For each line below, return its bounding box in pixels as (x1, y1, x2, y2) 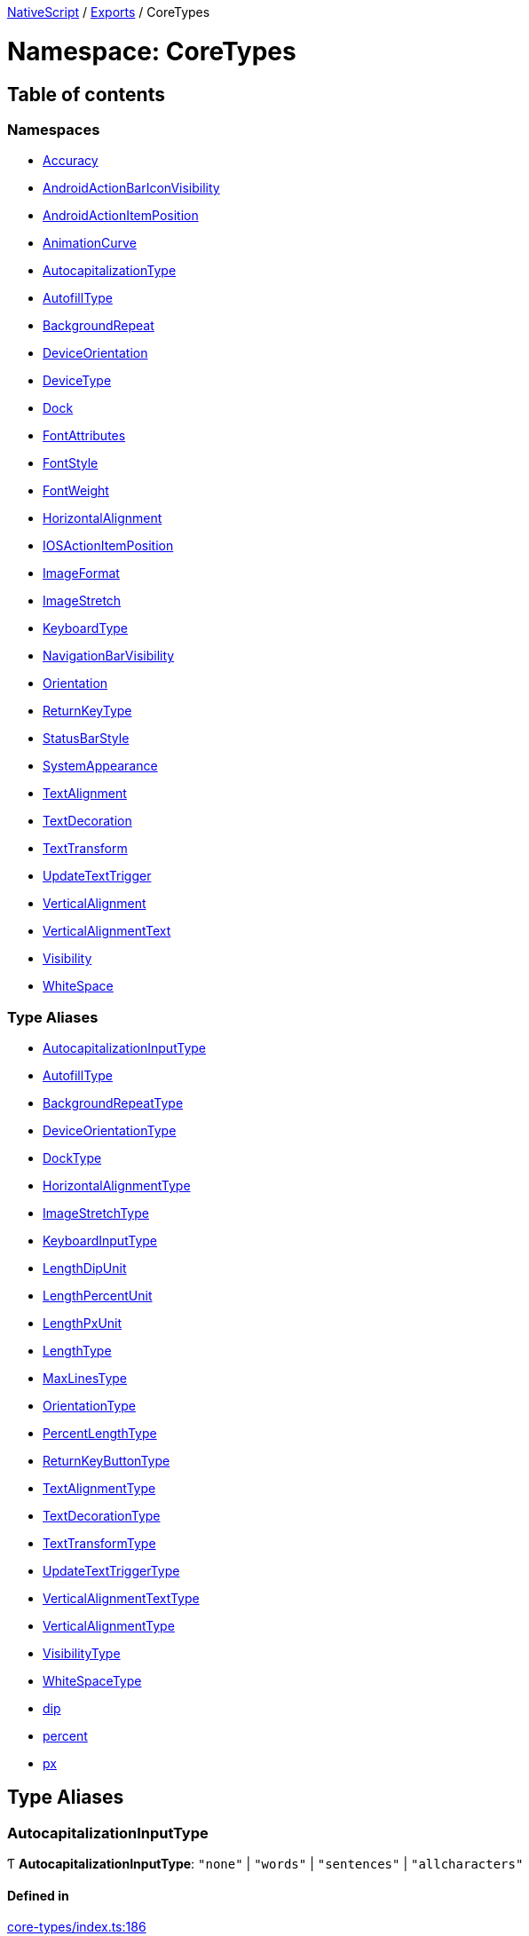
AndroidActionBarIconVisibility (43, 180, 220, 196)
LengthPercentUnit (43, 1288, 153, 1304)
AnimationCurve (43, 235, 137, 251)
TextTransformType (43, 1536, 156, 1552)
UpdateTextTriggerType (43, 1563, 180, 1579)
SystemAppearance (43, 758, 158, 774)
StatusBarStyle (43, 731, 130, 747)
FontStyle (43, 455, 99, 471)
